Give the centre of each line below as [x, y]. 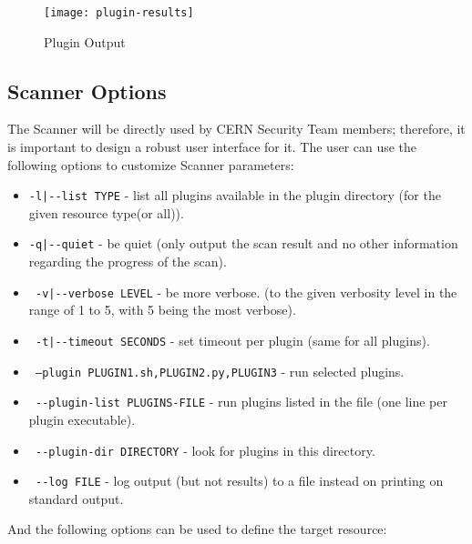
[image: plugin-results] [119, 13]
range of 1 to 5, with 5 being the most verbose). [162, 310]
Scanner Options [87, 91]
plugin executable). [82, 419]
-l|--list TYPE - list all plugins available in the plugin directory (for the [235, 195]
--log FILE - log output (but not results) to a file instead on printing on [239, 481]
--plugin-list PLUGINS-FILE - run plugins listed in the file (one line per [241, 402]
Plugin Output [85, 41]
